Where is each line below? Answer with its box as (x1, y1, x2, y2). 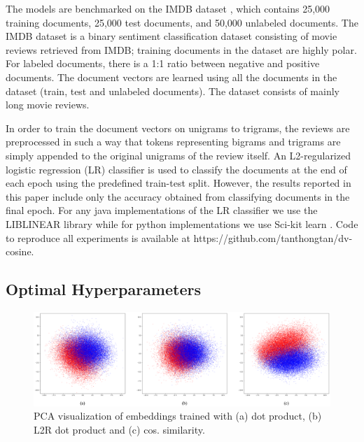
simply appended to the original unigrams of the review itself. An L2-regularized (6, 148, 351, 162)
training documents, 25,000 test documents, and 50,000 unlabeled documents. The (6, 15, 358, 29)
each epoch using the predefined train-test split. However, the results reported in (6, 176, 351, 190)
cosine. (6, 244, 34, 259)
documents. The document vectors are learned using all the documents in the (6, 69, 337, 84)
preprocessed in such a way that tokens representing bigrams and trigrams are (6, 134, 341, 149)
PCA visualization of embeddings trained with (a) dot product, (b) (34, 408, 322, 423)
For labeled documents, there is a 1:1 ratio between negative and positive (6, 56, 320, 71)
